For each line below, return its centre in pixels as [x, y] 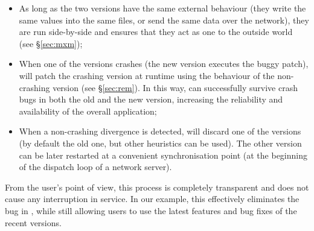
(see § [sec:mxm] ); [51, 43]
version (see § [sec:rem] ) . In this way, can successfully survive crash [175, 87]
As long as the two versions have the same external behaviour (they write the [162, 8]
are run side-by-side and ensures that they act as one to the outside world [156, 32]
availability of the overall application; [88, 111]
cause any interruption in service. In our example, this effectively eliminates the [152, 199]
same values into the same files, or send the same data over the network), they [164, 20]
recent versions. [33, 222]
